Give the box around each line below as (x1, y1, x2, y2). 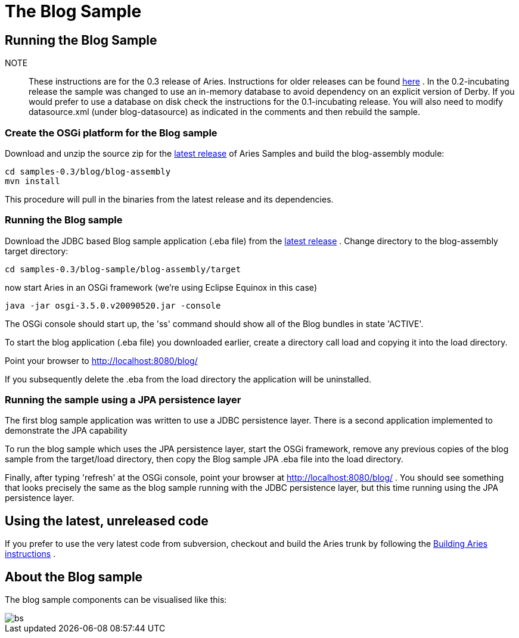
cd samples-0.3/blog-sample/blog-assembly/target (5, 264, 241, 274)
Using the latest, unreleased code (5, 513, 209, 528)
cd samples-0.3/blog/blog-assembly (5, 166, 171, 176)
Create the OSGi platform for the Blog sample (5, 126, 217, 139)
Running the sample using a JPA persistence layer (5, 394, 241, 406)
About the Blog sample (5, 569, 143, 584)
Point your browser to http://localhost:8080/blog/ (5, 355, 198, 366)
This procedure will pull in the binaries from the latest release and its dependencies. (5, 194, 334, 204)
